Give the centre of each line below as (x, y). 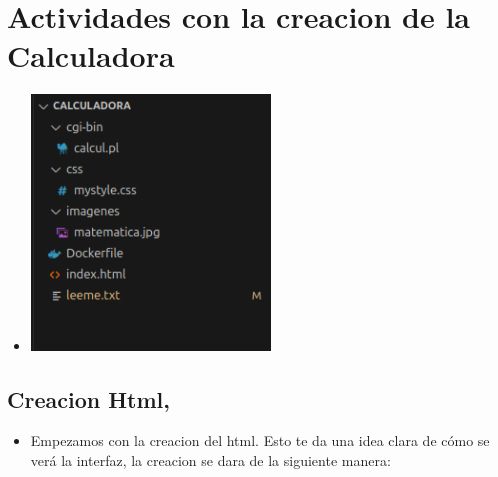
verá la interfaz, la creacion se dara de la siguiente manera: (210, 459)
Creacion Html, (88, 398)
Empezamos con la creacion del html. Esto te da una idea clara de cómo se (260, 440)
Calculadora (91, 55)
